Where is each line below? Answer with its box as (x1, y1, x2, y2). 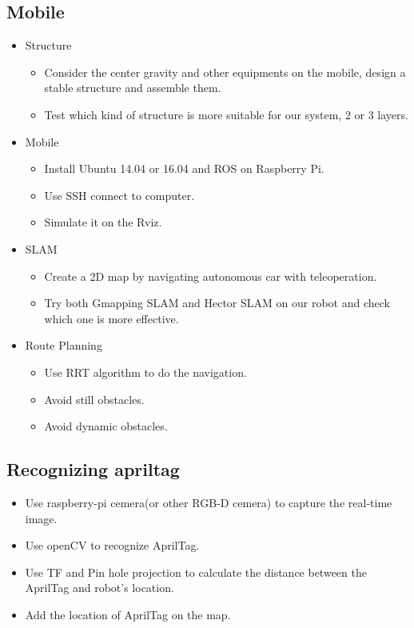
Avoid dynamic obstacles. (44, 418, 168, 434)
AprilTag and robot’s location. (25, 579, 174, 596)
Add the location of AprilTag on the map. (25, 606, 231, 622)
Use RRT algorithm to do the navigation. (44, 363, 247, 380)
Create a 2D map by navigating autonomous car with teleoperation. (44, 267, 377, 284)
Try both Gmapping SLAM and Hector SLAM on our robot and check (44, 294, 390, 311)
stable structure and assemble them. (44, 79, 221, 96)
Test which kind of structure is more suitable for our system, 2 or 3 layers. (44, 106, 408, 122)
